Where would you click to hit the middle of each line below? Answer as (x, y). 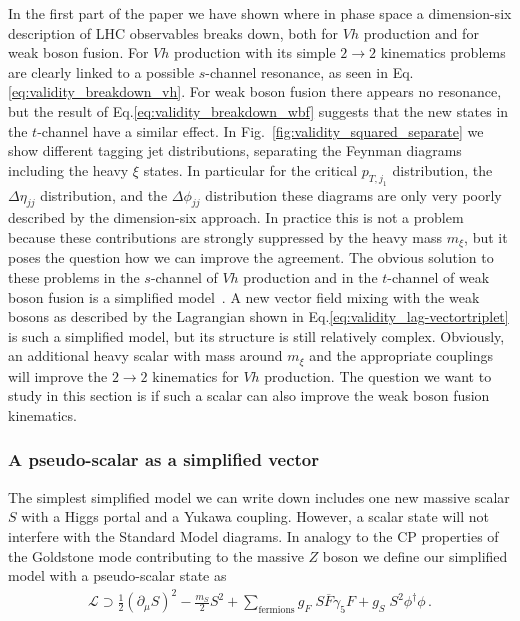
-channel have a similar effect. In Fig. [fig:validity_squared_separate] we (260, 130)
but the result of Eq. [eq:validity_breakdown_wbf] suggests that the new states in (258, 110)
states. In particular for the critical (250, 169)
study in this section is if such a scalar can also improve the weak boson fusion (249, 395)
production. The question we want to (378, 375)
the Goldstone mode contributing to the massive (156, 555)
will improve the (58, 375)
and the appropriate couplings (401, 355)
